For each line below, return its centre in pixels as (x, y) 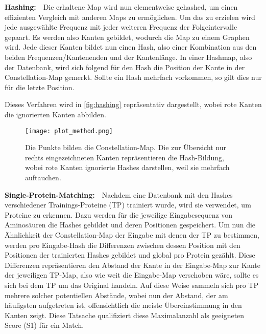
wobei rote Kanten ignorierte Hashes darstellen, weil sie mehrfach (127, 167)
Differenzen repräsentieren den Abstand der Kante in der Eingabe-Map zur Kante (132, 265)
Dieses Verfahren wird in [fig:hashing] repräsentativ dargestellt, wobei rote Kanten (133, 104)
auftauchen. (43, 177)
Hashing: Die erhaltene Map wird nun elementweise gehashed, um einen (121, 7)
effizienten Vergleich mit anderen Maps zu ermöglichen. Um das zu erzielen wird (130, 17)
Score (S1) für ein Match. (44, 325)
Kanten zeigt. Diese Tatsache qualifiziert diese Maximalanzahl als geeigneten (125, 315)
